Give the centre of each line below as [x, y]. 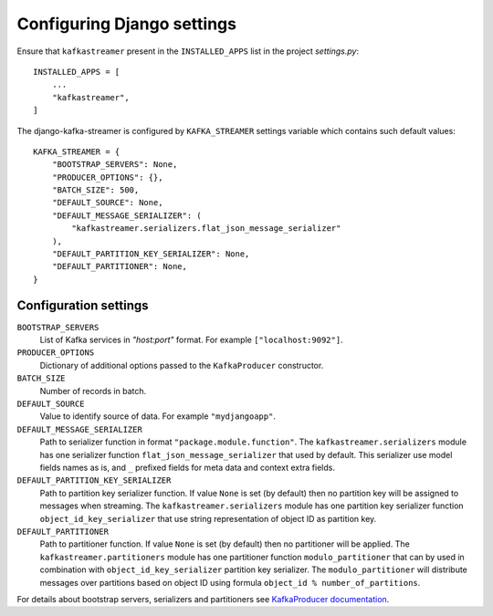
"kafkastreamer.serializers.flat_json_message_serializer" [206, 229]
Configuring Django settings [127, 24]
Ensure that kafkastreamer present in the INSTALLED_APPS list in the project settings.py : [188, 51]
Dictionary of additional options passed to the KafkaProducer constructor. [182, 365]
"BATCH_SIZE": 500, [95, 190]
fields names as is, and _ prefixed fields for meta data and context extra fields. [187, 467]
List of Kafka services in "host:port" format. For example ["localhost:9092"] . [191, 340]
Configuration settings [83, 305]
